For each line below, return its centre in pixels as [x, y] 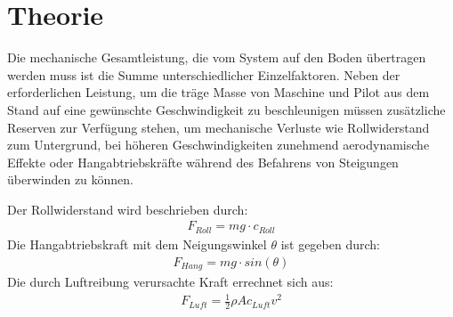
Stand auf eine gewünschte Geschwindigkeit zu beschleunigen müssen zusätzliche [226, 109]
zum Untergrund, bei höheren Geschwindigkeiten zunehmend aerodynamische [218, 145]
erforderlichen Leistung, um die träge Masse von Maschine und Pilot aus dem [218, 92]
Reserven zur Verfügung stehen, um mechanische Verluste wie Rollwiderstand [218, 127]
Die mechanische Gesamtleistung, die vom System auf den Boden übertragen [217, 57]
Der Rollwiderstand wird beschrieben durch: [128, 209]
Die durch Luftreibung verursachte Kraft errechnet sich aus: [170, 282]
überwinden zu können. [71, 179]
